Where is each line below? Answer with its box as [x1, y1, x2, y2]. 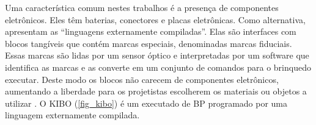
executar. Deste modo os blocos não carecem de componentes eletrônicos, [5, 73, 279, 85]
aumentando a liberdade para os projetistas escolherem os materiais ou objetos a [5, 85, 307, 98]
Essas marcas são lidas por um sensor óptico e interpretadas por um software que [5, 49, 309, 62]
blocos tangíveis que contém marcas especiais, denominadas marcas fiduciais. [5, 37, 292, 49]
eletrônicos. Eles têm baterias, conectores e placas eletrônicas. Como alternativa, [5, 13, 306, 26]
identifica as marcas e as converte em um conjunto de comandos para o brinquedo [5, 60, 311, 73]
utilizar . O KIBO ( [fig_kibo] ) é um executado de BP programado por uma [5, 96, 288, 109]
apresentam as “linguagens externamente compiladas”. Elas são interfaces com [5, 25, 296, 38]
